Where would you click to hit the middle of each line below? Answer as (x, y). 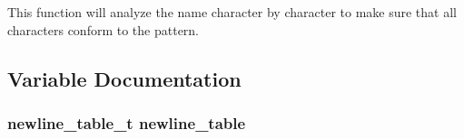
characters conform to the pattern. (104, 29)
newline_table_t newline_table (127, 122)
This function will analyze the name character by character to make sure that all (232, 12)
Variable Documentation (124, 78)
